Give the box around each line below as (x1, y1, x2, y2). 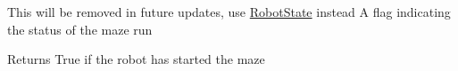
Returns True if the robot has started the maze (7, 50, 265, 68)
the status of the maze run (7, 20, 153, 38)
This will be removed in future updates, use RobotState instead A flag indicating (7, 3, 451, 20)
